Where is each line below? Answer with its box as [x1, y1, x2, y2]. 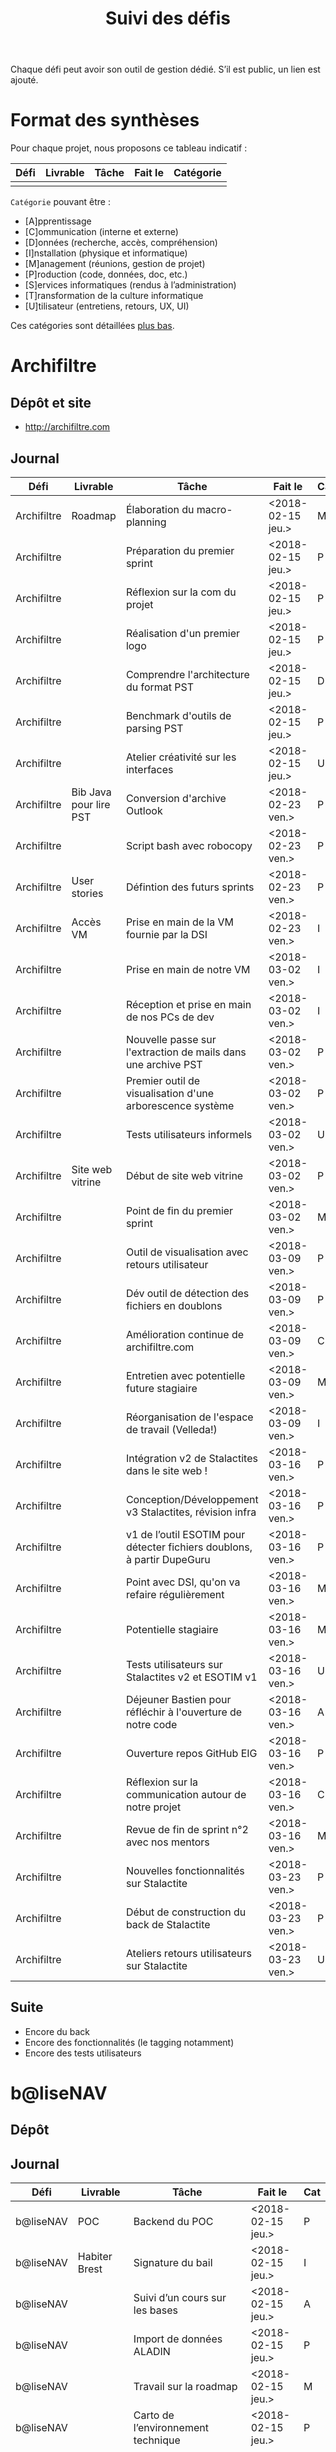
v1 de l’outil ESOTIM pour [125, 1527, 246, 1541]
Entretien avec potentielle [125, 1368, 246, 1382]
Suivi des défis [105, 7, 231, 30]
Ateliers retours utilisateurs [125, 1946, 252, 1960]
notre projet [125, 1800, 182, 1814]
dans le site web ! [125, 1463, 208, 1477]
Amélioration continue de [125, 1327, 245, 1341]
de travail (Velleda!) [125, 1422, 218, 1436]
